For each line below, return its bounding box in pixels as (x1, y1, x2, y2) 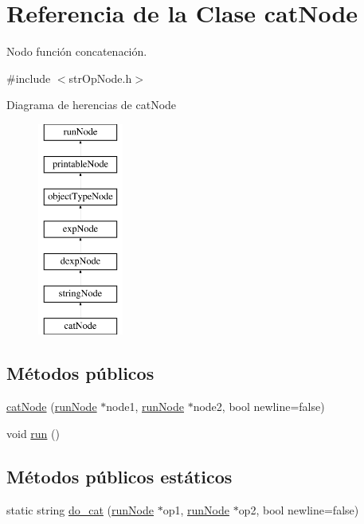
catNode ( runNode (6, 398, 97, 415)
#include (6, 69, 51, 86)
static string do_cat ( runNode (6, 501, 154, 518)
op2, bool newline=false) (238, 501, 359, 518)
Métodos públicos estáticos (6, 463, 233, 488)
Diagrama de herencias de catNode (6, 96, 177, 113)
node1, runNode (106, 398, 184, 415)
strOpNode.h (68, 69, 132, 86)
